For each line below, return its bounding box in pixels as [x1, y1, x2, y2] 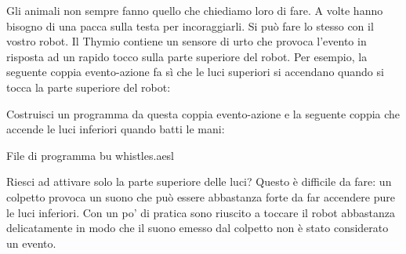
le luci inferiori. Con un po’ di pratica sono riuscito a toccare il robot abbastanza [6, 204, 395, 220]
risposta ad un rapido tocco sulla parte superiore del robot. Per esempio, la [6, 48, 368, 64]
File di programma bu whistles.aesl [6, 147, 175, 163]
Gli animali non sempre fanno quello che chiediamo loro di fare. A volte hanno [6, 2, 383, 18]
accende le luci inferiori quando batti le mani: [6, 121, 225, 137]
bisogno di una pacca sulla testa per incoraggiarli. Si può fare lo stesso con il [6, 17, 374, 34]
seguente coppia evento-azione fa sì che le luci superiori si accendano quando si [6, 63, 384, 80]
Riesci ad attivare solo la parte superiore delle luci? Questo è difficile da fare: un [6, 173, 392, 190]
